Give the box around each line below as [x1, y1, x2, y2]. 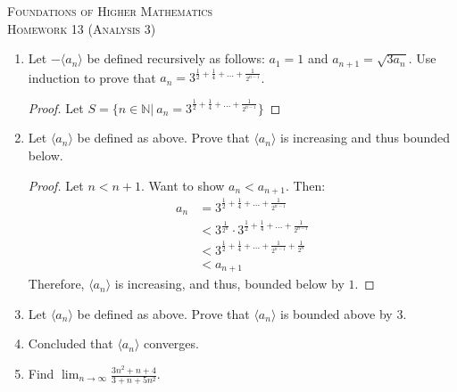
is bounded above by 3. [280, 304, 407, 323]
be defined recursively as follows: [87, 49, 265, 68]
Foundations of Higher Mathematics [7, 2, 213, 20]
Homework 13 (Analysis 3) [7, 19, 156, 37]
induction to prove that [28, 68, 156, 86]
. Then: [285, 176, 326, 194]
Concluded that [28, 334, 113, 353]
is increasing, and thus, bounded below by [114, 274, 345, 293]
